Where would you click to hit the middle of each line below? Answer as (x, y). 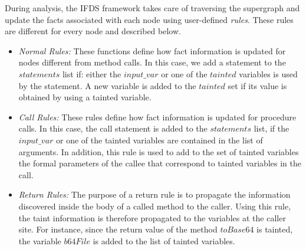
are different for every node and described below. (93, 31)
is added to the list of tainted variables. (164, 240)
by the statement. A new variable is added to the (107, 85)
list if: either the (92, 73)
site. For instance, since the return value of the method (118, 229)
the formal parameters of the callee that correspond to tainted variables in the (160, 163)
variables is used (268, 73)
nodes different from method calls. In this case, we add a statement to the (152, 62)
